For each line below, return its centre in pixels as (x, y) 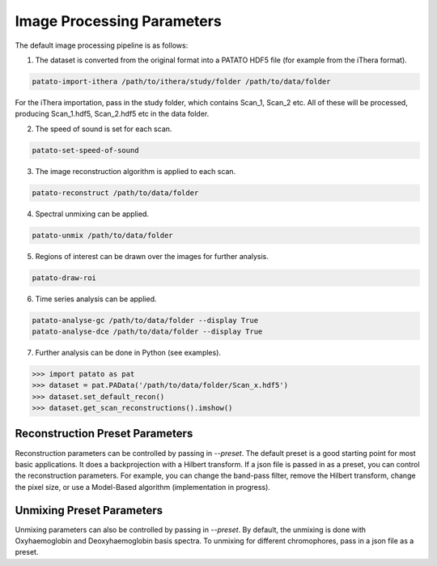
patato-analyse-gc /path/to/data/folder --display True (145, 320)
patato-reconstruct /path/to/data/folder (115, 193)
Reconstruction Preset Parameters (104, 434)
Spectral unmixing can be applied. (92, 214)
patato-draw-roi (64, 278)
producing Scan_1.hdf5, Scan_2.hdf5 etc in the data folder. (112, 114)
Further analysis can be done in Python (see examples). (128, 352)
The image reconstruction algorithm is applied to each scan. (136, 171)
